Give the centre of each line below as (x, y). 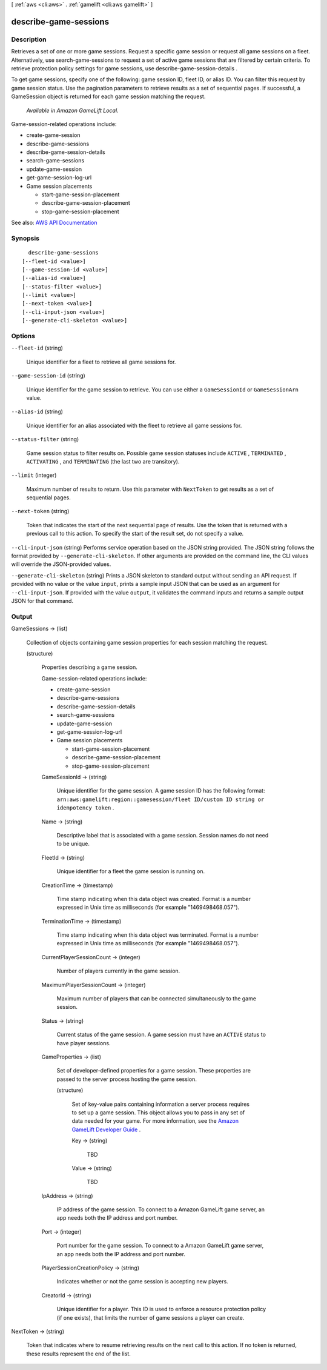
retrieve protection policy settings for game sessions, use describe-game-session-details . (124, 68)
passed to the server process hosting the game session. (127, 1079)
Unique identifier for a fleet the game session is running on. (131, 871)
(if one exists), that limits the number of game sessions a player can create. (150, 1317)
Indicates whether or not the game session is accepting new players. (142, 1282)
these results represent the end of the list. (79, 1354)
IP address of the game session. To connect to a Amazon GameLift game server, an (160, 1209)
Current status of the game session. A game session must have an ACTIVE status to (161, 1035)
